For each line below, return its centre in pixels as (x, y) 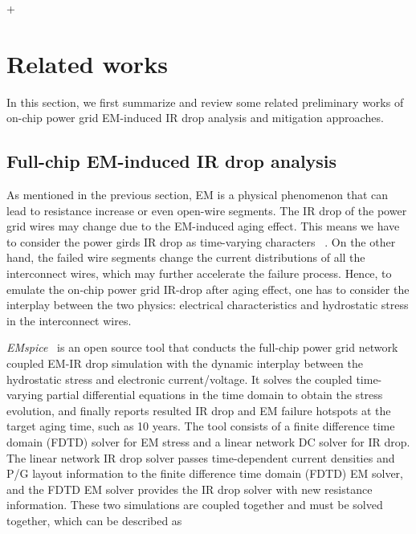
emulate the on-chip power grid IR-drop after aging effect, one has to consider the (208, 289)
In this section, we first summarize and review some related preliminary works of (205, 102)
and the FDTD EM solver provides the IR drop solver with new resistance (190, 489)
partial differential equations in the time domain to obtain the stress (214, 395)
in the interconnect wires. (69, 320)
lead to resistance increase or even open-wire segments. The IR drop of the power (207, 210)
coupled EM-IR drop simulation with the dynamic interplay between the (185, 363)
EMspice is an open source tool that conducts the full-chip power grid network (202, 347)
